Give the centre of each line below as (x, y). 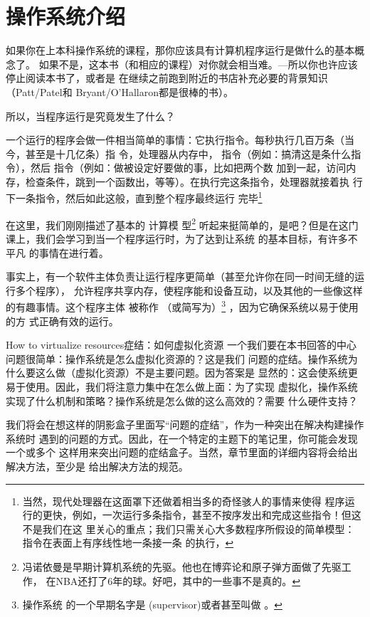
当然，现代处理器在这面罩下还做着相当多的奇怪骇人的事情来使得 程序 (184, 501)
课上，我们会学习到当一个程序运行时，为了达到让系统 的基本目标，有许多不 (182, 238)
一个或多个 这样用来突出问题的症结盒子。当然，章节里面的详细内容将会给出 (182, 452)
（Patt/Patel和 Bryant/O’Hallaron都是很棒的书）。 (120, 91)
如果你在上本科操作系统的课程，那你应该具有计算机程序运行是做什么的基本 (180, 50)
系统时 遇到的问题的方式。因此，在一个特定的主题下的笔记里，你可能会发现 (182, 438)
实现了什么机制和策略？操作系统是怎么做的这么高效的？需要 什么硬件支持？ (182, 400)
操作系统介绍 (66, 16)
